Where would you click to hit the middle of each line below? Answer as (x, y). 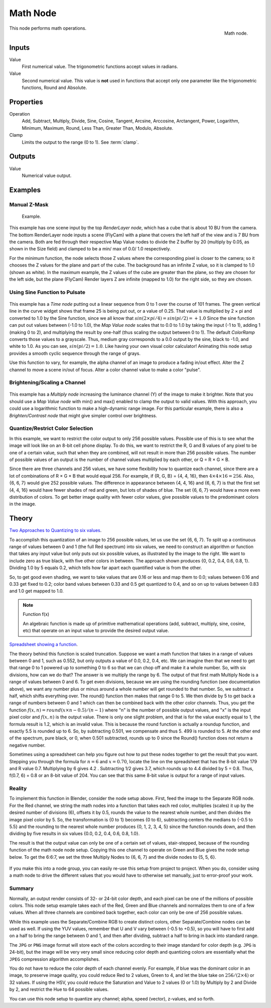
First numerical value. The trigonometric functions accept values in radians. (100, 67)
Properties (26, 102)
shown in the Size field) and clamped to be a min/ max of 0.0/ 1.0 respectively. (90, 249)
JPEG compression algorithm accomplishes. (55, 959)
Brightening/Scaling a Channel (47, 383)
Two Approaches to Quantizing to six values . (55, 530)
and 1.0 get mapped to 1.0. (36, 591)
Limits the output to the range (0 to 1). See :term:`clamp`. (80, 142)
